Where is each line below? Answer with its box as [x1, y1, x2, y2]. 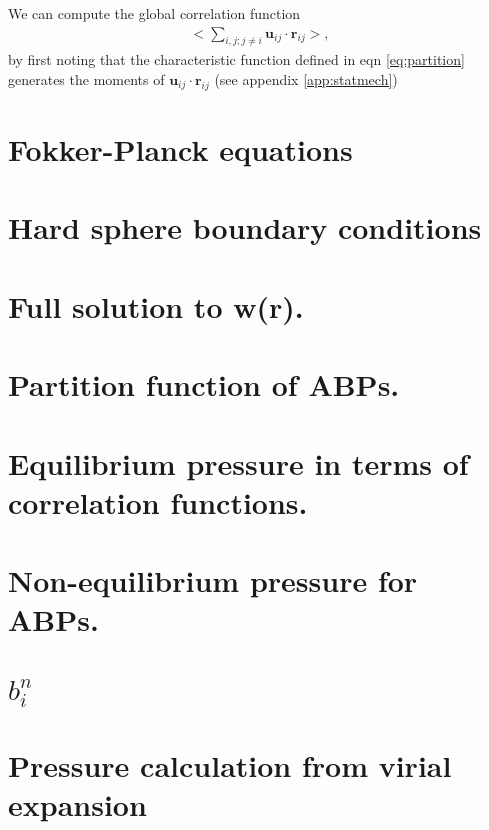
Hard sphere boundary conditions [8, 207, 482, 248]
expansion [8, 783, 147, 824]
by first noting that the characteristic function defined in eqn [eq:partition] [8, 49, 465, 70]
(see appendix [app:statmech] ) [214, 69, 398, 90]
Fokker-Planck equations [8, 129, 353, 169]
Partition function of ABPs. [8, 364, 400, 405]
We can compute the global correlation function [8, 3, 301, 23]
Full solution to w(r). [8, 285, 304, 326]
